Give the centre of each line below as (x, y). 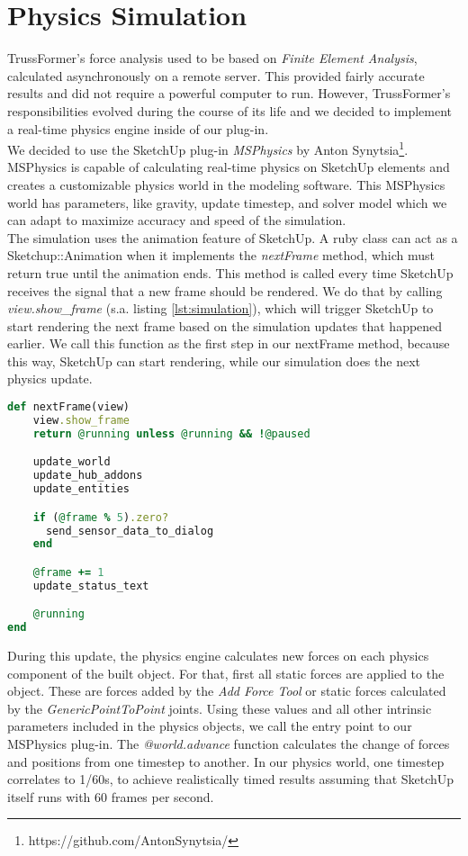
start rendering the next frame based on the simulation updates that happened (225, 325)
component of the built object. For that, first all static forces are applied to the (226, 673)
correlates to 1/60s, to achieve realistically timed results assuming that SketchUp (231, 779)
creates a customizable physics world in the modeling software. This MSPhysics (226, 184)
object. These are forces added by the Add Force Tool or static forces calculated (227, 691)
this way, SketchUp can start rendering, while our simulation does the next (214, 360)
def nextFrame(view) (69, 407)
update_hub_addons (88, 476)
